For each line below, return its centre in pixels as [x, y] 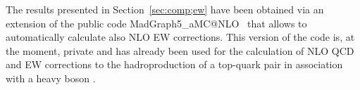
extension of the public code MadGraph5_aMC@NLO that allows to [156, 23]
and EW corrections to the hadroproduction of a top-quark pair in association [174, 64]
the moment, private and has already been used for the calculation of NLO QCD [180, 50]
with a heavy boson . [51, 78]
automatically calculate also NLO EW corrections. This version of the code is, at [180, 37]
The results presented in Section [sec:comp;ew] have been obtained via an [165, 9]
